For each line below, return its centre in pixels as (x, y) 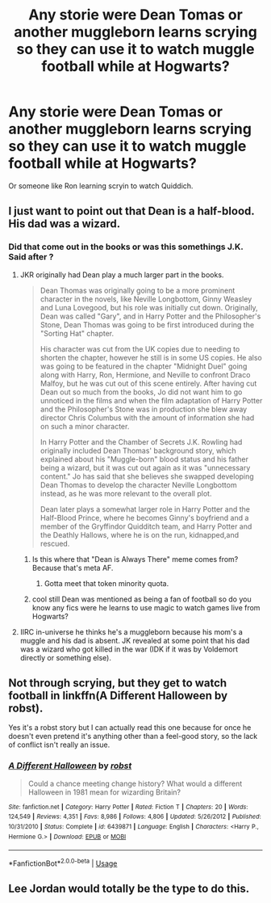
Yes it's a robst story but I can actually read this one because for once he (130, 728)
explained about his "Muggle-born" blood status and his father (144, 459)
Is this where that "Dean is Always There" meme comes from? (135, 559)
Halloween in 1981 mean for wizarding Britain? (104, 792)
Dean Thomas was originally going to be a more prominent (138, 290)
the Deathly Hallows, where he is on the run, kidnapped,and (140, 534)
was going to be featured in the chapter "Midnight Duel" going (144, 366)
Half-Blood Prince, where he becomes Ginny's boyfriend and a (144, 517)
